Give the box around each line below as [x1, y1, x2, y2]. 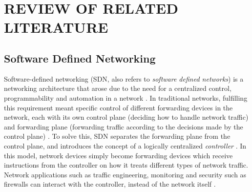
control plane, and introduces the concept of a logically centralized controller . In [4, 140, 247, 150]
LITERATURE [4, 17, 108, 37]
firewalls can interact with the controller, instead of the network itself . [4, 179, 216, 189]
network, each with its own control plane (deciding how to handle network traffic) [4, 112, 249, 122]
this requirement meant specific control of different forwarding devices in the [4, 102, 233, 112]
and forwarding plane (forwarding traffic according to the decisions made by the [4, 121, 243, 131]
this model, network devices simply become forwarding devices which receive [4, 150, 233, 160]
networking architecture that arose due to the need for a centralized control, [4, 83, 231, 93]
